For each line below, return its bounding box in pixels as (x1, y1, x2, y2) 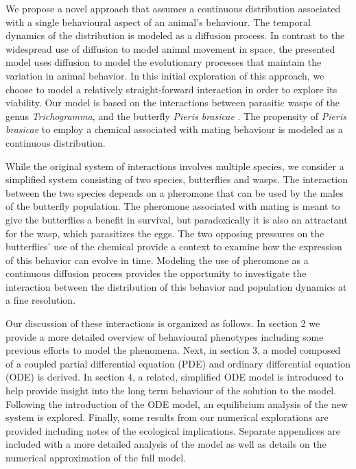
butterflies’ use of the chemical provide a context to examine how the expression (5, 239, 342, 254)
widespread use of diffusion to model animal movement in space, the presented (5, 41, 335, 56)
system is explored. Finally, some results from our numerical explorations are (5, 410, 329, 424)
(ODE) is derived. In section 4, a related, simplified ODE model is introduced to (5, 370, 344, 384)
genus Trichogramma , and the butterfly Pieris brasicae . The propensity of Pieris (5, 108, 346, 123)
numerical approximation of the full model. (5, 450, 187, 464)
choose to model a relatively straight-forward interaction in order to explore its (5, 82, 337, 96)
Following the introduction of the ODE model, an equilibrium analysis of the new (5, 396, 348, 411)
